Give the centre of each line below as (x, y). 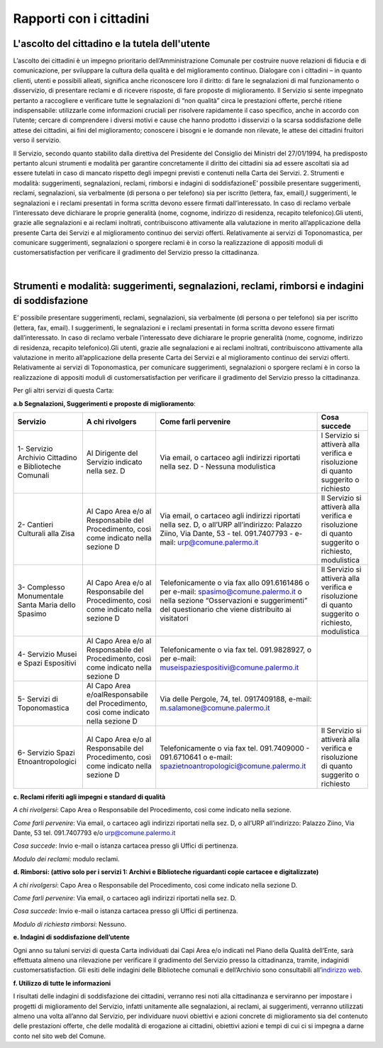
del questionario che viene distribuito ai (226, 609)
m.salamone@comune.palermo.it (215, 708)
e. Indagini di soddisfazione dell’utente (72, 937)
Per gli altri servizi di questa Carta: (63, 391)
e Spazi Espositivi (47, 662)
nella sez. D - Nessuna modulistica (218, 466)
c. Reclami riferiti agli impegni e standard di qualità (89, 797)
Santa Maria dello (46, 605)
